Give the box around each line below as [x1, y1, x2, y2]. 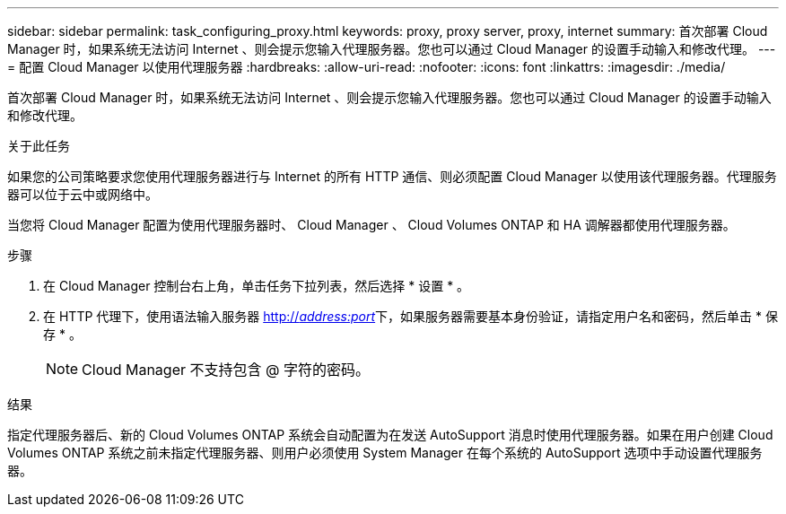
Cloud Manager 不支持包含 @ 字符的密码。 [82, 361, 370, 379]
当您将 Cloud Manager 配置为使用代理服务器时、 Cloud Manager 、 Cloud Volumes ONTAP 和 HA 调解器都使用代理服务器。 [7, 217, 736, 232]
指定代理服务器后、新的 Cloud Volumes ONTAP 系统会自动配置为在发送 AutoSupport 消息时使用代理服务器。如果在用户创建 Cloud [7, 427, 773, 442]
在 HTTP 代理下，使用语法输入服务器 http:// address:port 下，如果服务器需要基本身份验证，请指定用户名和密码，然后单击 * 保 [43, 309, 778, 324]
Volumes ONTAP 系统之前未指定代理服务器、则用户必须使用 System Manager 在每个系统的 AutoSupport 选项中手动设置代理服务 [7, 445, 763, 460]
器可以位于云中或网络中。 [7, 187, 158, 202]
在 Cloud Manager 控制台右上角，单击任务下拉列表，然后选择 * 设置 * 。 [43, 278, 470, 293]
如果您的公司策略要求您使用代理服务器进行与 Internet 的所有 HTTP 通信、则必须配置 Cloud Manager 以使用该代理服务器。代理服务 [7, 169, 777, 184]
